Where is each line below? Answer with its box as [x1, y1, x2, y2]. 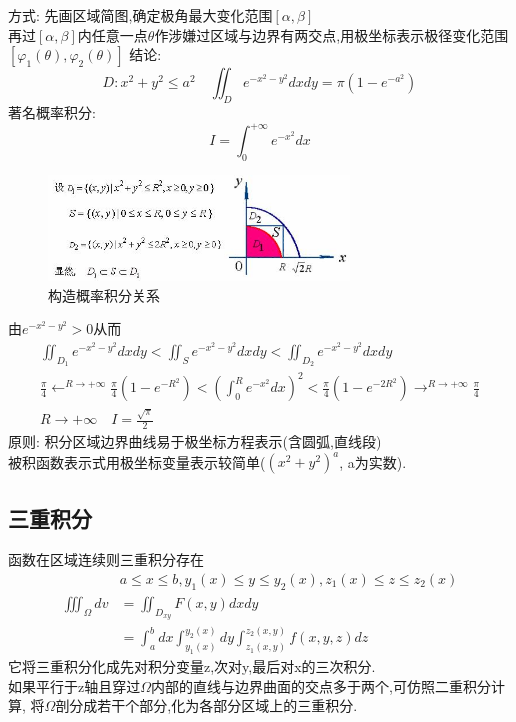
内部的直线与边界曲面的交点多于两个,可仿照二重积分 [151, 675, 491, 696]
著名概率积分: [8, 101, 96, 122]
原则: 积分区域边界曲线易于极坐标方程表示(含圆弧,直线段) [8, 431, 382, 452]
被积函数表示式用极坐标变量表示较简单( [8, 451, 266, 472]
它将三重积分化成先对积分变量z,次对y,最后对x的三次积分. [8, 656, 376, 677]
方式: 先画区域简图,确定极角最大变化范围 [8, 5, 273, 25]
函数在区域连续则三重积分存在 [8, 549, 204, 570]
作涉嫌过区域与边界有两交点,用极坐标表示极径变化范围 [154, 24, 509, 45]
